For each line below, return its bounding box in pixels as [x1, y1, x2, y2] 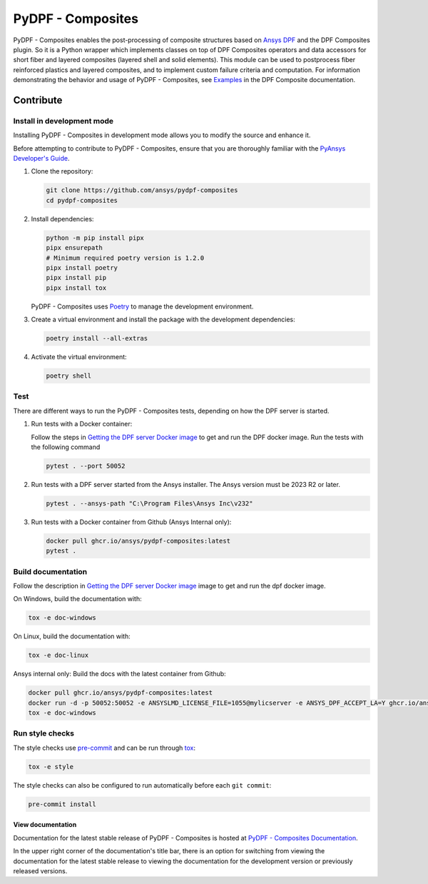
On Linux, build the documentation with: [13, 632, 131, 641]
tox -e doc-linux [28, 651, 89, 660]
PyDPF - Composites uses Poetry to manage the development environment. [31, 302, 254, 311]
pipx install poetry [46, 263, 118, 271]
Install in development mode [13, 116, 114, 126]
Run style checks [13, 728, 75, 738]
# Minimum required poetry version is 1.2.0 [46, 253, 205, 262]
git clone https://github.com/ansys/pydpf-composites [46, 186, 238, 194]
